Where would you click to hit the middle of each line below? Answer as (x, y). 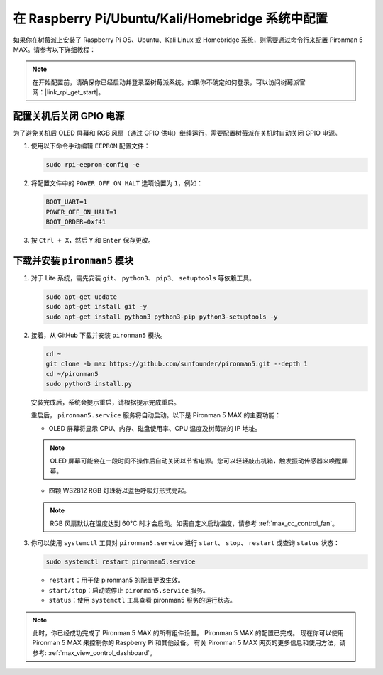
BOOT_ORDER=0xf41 (76, 222)
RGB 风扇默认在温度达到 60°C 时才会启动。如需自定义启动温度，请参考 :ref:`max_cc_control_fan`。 (194, 523)
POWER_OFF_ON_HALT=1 (81, 212)
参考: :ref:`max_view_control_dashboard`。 (94, 652)
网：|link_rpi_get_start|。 (68, 92)
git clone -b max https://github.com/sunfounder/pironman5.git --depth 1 (177, 364)
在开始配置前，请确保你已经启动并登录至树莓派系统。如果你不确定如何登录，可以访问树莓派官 (169, 82)
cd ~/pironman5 (72, 374)
